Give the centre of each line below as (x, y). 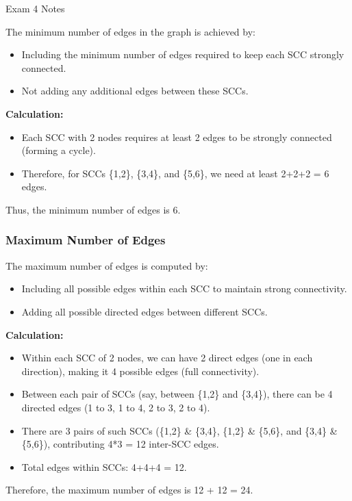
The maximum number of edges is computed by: (107, 265)
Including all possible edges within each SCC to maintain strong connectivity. (184, 288)
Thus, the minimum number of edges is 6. (93, 209)
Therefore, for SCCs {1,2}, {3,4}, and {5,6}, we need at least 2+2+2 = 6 (175, 173)
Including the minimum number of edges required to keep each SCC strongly (183, 54)
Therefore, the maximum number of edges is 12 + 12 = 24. (129, 490)
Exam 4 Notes (35, 8)
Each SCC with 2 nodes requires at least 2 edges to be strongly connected (177, 137)
